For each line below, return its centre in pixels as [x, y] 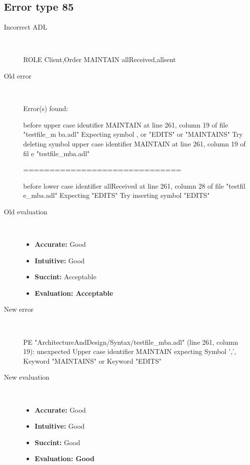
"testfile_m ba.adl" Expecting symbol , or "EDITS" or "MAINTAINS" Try [133, 134]
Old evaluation [26, 211]
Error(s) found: [46, 108]
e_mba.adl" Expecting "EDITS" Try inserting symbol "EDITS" [117, 195]
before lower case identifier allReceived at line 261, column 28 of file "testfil [134, 185]
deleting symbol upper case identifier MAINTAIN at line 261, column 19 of [134, 143]
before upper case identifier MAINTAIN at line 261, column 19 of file [126, 124]
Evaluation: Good [65, 458]
